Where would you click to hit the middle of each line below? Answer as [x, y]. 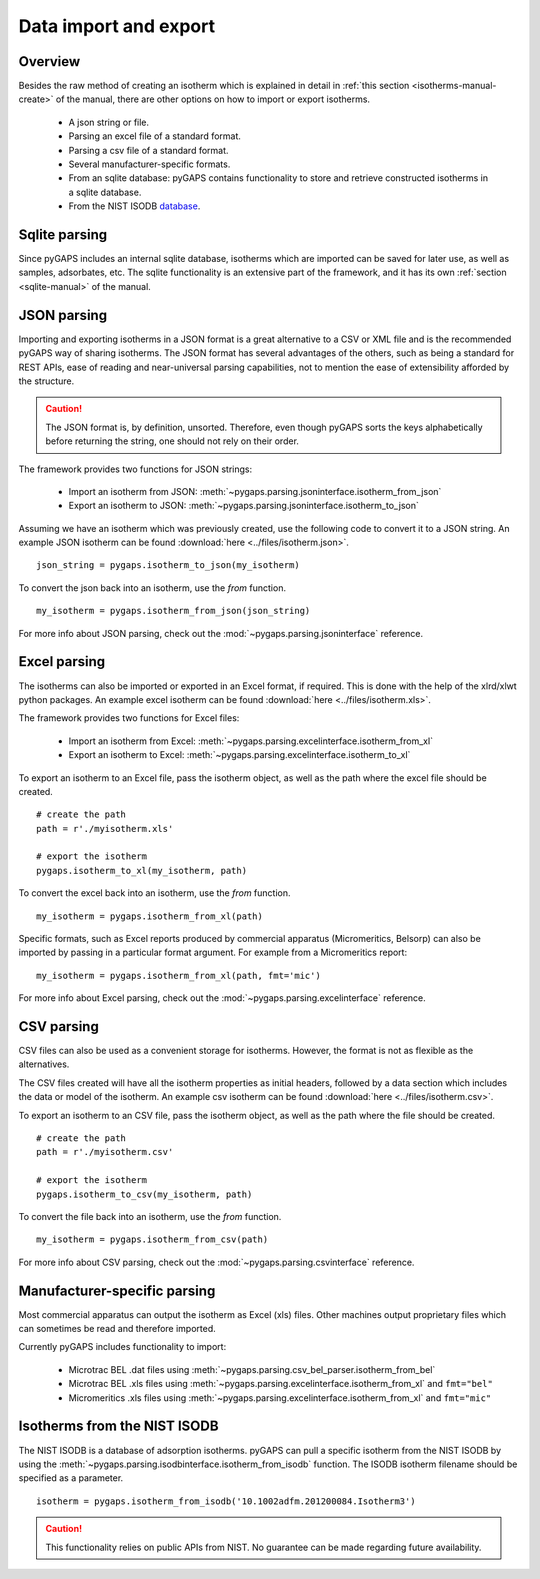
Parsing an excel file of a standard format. [155, 136]
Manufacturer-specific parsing [117, 1290]
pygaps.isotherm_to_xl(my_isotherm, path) [142, 870]
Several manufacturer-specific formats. [149, 164]
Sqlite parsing [63, 234]
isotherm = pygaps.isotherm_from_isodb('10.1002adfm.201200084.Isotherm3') [226, 1501]
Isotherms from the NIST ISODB [118, 1426]
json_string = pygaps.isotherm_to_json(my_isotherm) [168, 565]
